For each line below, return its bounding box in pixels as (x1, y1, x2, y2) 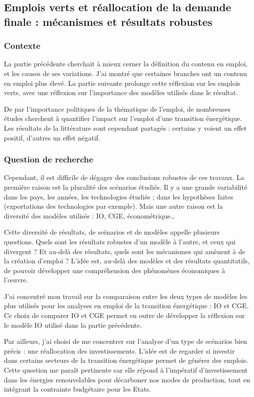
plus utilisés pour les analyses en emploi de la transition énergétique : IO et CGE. (4, 300, 249, 311)
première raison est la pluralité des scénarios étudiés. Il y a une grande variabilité (4, 181, 248, 192)
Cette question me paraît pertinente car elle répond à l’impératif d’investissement (4, 365, 248, 375)
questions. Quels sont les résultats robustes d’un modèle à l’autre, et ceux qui (4, 236, 236, 246)
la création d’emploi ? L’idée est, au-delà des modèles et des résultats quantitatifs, (4, 256, 250, 266)
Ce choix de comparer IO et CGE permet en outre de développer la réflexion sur (4, 310, 245, 320)
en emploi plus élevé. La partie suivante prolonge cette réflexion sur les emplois (4, 78, 241, 88)
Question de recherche (4, 153, 93, 165)
